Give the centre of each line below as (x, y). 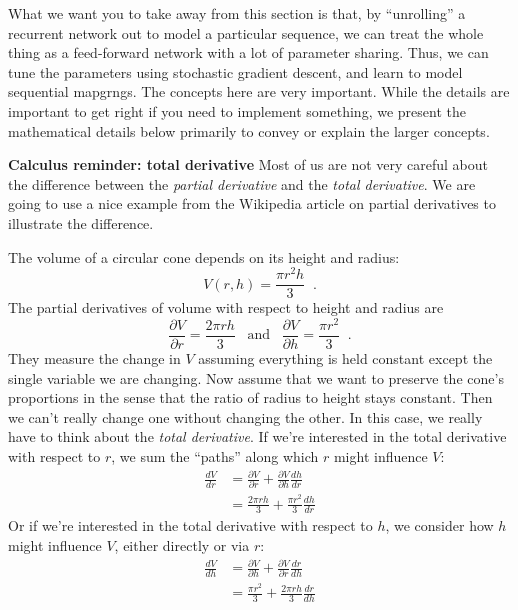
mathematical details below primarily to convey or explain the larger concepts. (249, 130)
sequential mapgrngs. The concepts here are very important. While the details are (259, 91)
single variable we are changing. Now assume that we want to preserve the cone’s (256, 377)
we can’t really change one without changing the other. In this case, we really (245, 416)
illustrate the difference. (81, 222)
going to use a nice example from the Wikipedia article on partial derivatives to (252, 203)
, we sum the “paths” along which (215, 455)
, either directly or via (182, 544)
